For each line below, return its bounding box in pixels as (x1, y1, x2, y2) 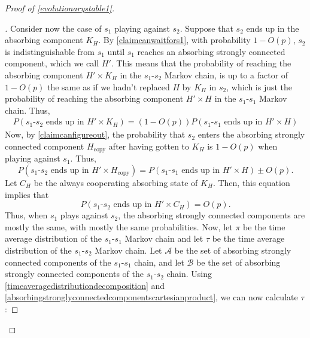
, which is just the (226, 80, 293, 93)
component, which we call (5, 57, 99, 69)
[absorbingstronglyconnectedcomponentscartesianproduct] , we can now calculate (5, 291, 298, 303)
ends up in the (246, 22, 299, 34)
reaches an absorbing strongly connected (137, 45, 285, 57)
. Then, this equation (212, 176, 290, 189)
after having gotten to (108, 139, 190, 152)
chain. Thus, (5, 103, 50, 116)
